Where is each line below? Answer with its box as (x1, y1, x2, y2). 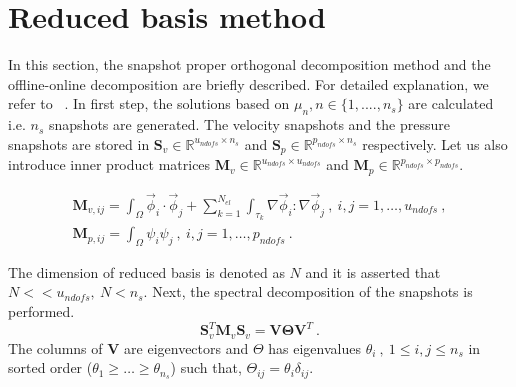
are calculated (408, 93, 494, 114)
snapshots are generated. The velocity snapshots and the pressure (49, 114, 450, 135)
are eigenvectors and (124, 337, 249, 358)
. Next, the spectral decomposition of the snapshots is (143, 281, 473, 302)
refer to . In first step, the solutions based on (8, 93, 290, 114)
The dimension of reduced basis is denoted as (8, 261, 285, 282)
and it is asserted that (305, 261, 441, 282)
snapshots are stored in (8, 133, 150, 154)
